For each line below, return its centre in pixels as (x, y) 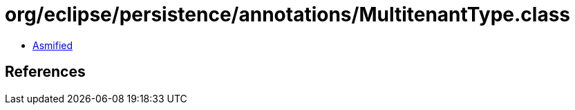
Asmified (53, 45)
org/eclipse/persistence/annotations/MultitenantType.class (288, 15)
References (45, 72)
